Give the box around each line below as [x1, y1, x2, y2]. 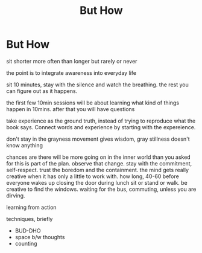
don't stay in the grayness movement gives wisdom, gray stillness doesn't [6, 135, 190, 143]
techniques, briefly [6, 215, 53, 222]
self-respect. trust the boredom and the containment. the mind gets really [6, 166, 189, 173]
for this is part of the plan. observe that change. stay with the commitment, [6, 159, 192, 167]
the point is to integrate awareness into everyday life [6, 69, 137, 76]
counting [14, 240, 37, 247]
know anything [6, 141, 43, 149]
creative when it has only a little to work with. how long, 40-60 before [6, 173, 179, 180]
